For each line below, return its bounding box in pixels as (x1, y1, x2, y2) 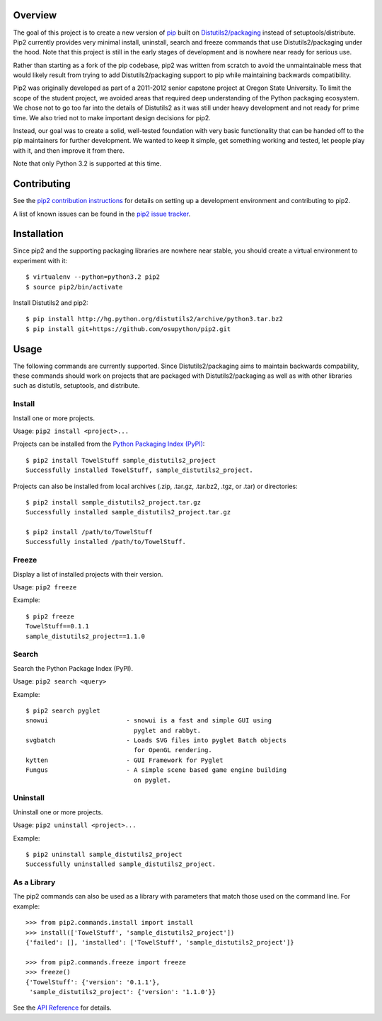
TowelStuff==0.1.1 (25, 623, 90, 630)
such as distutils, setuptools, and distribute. (13, 381, 140, 390)
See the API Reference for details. (13, 1003, 112, 1012)
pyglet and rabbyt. (133, 726, 202, 734)
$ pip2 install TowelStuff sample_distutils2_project (25, 456, 216, 464)
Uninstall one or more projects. (13, 807, 103, 817)
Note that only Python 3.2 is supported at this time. (13, 159, 162, 168)
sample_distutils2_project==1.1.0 (25, 632, 145, 640)
